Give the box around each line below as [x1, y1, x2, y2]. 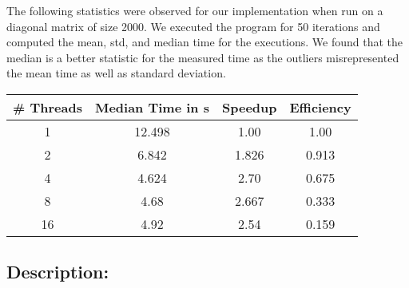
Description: [6, 259, 109, 284]
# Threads [13, 97, 82, 116]
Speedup [221, 97, 277, 116]
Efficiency [289, 97, 351, 116]
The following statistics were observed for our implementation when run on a [6, 2, 383, 18]
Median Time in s [94, 97, 209, 116]
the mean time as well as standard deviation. [6, 65, 226, 81]
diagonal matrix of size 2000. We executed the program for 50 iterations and [6, 18, 380, 34]
